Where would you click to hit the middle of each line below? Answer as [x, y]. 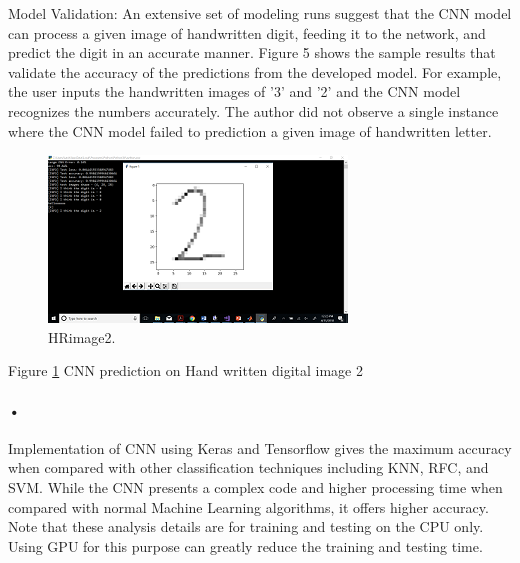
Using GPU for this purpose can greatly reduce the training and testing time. [245, 545]
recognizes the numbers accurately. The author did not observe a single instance [253, 110]
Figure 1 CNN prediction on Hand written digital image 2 [186, 370]
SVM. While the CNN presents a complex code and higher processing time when [255, 486]
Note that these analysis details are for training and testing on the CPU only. [246, 526]
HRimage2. [82, 336]
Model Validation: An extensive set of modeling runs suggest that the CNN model [260, 13]
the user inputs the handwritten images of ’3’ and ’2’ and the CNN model [234, 91]
